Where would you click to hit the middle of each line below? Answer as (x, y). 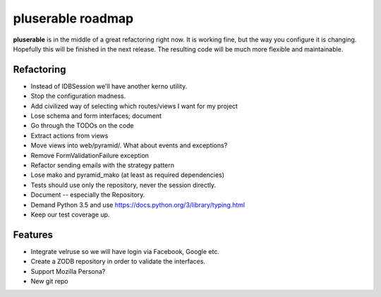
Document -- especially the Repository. (88, 195)
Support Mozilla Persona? (68, 271)
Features (33, 235)
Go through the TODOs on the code (82, 126)
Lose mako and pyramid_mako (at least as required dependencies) (128, 175)
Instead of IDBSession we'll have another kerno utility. (109, 86)
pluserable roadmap (73, 18)
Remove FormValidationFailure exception (90, 155)
